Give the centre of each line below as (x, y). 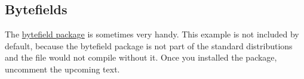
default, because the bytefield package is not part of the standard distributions (149, 45)
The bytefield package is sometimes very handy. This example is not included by (152, 34)
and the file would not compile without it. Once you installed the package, (141, 57)
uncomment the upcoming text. (62, 69)
